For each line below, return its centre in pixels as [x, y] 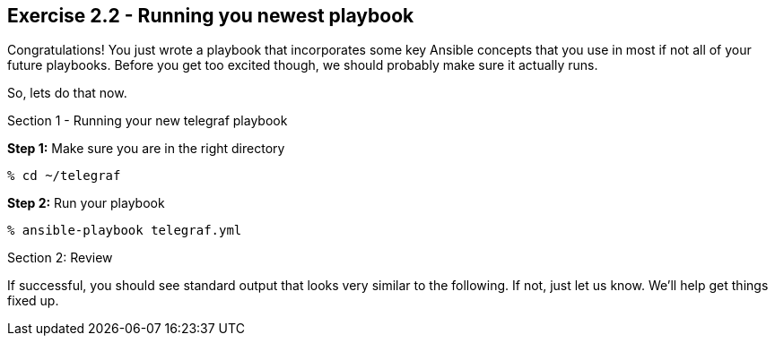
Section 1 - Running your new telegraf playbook [148, 121]
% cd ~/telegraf [64, 176]
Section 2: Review [60, 258]
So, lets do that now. [67, 93]
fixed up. [33, 301]
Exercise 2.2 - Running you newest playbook [211, 16]
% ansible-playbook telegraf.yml [125, 231]
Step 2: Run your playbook [86, 203]
